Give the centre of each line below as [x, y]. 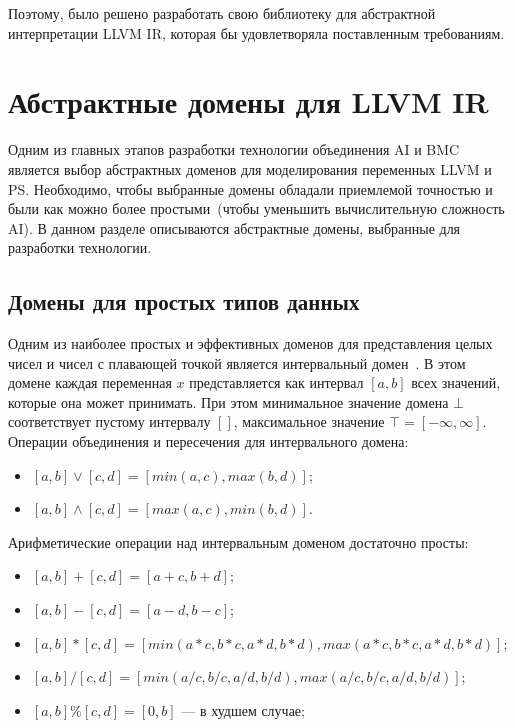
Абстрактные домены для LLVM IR [248, 101]
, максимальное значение [309, 421]
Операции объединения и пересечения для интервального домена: [208, 441]
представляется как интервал [276, 382]
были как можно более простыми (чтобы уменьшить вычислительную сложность [256, 208]
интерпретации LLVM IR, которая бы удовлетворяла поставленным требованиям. [256, 32]
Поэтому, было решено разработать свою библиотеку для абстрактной [222, 13]
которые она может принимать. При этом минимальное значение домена [228, 401]
